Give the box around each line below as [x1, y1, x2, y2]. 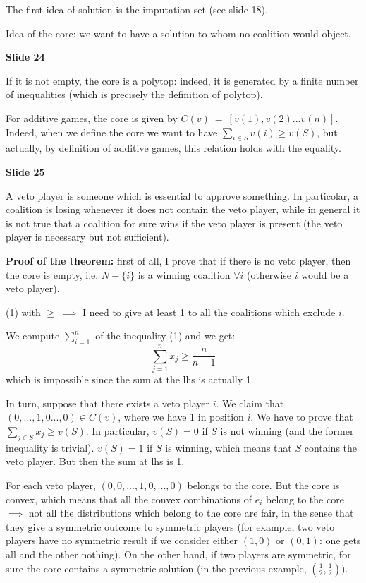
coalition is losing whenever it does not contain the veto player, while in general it [6, 202, 360, 217]
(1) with [6, 304, 41, 319]
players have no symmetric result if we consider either [6, 533, 238, 548]
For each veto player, [6, 477, 96, 492]
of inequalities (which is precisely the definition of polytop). [6, 87, 263, 102]
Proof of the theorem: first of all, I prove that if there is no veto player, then [6, 253, 351, 268]
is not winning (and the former [220, 423, 354, 438]
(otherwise [246, 267, 292, 282]
